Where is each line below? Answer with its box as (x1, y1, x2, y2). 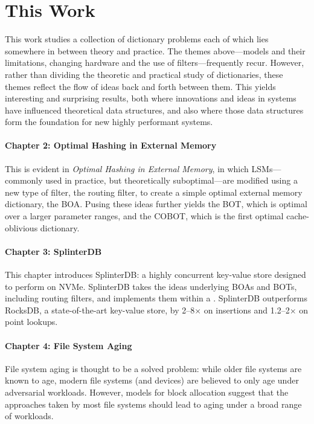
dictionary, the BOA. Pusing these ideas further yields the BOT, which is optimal (5, 198, 307, 210)
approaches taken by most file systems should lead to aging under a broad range (5, 397, 302, 410)
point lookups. (5, 315, 58, 328)
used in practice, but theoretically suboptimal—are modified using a (45, 174, 298, 187)
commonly (5, 174, 43, 187)
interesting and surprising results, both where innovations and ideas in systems (5, 92, 296, 104)
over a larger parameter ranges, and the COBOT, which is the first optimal (5, 210, 284, 222)
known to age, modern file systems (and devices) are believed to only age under (5, 374, 299, 387)
